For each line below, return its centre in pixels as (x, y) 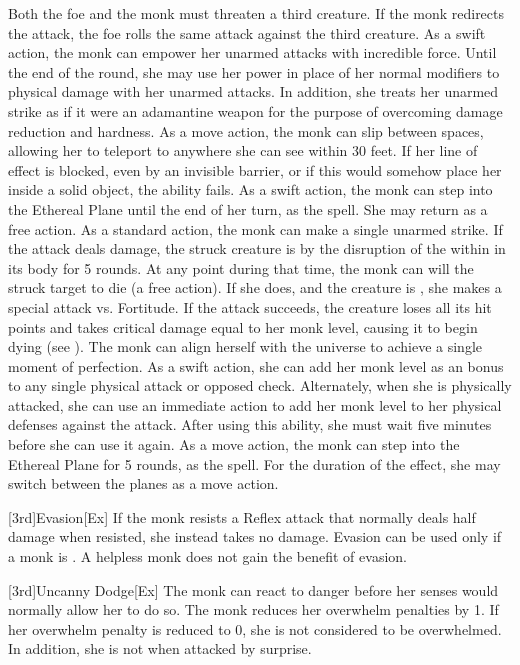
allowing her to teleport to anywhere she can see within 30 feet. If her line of (243, 150)
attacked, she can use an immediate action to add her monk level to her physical (255, 404)
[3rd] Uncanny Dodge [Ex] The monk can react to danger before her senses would (253, 589)
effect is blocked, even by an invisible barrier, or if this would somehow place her (255, 169)
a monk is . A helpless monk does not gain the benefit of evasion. (207, 556)
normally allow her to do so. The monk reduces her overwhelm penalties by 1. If (253, 609)
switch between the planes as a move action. (143, 483)
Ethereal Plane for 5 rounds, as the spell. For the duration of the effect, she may (254, 463)
